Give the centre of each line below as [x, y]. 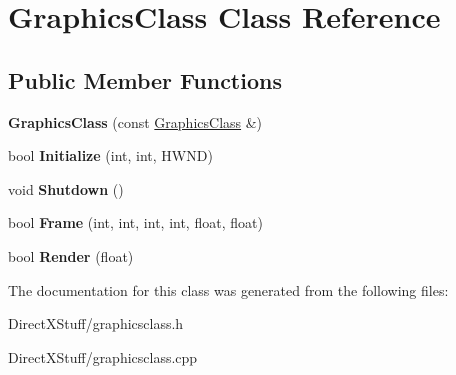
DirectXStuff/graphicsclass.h [96, 323]
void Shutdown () [66, 188]
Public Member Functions [145, 79]
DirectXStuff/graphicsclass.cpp [103, 356]
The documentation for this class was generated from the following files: [228, 289]
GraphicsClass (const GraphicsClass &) [135, 121]
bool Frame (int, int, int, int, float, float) [135, 222]
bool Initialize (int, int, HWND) [110, 155]
